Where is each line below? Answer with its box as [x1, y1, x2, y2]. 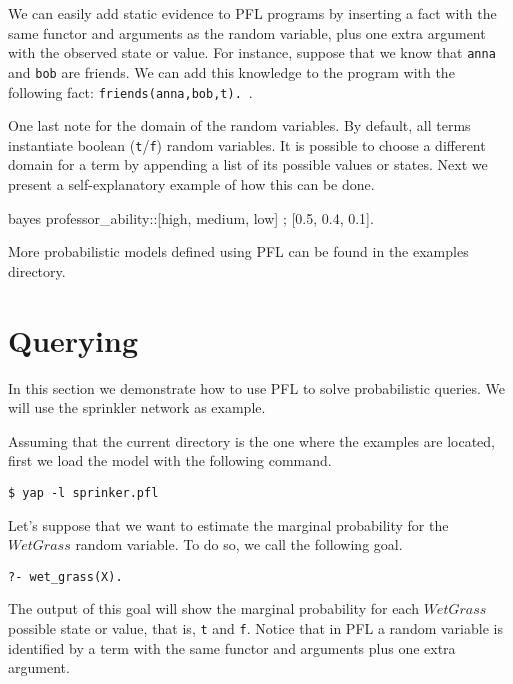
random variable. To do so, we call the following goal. [75, 534, 403, 555]
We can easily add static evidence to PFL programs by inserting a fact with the [8, 3, 497, 23]
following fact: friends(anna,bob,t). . [8, 81, 253, 102]
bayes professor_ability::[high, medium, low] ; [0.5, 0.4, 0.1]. [8, 207, 374, 228]
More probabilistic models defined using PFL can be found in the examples [8, 241, 469, 262]
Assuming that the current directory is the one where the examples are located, [8, 430, 496, 451]
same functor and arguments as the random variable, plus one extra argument [8, 22, 486, 43]
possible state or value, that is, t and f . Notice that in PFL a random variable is [8, 617, 503, 638]
